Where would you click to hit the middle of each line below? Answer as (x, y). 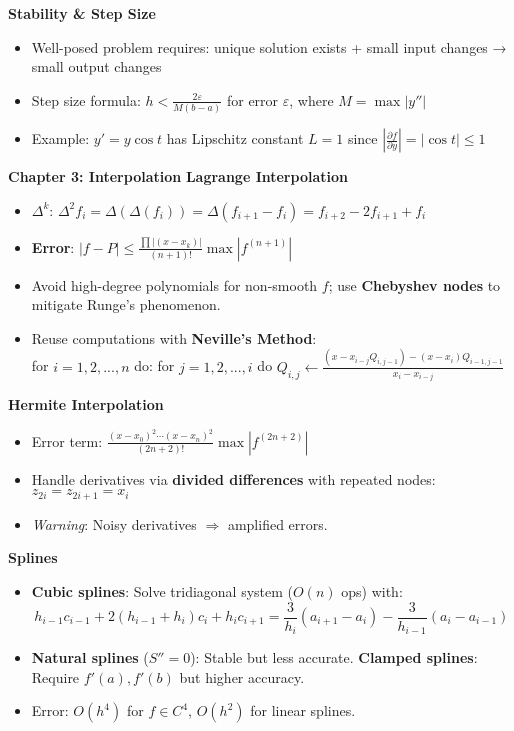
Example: (60, 138)
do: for (154, 365)
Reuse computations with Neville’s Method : (174, 337)
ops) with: (372, 590)
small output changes (96, 66)
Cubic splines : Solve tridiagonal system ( (162, 590)
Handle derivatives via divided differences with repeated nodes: (233, 478)
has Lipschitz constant (235, 138)
